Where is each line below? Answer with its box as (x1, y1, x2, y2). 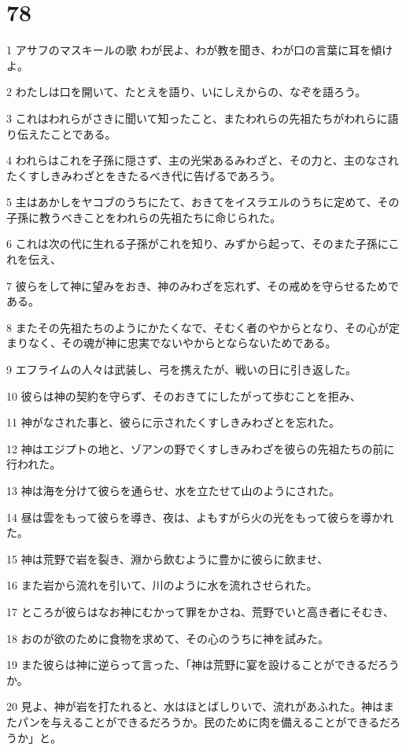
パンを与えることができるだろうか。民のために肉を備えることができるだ (17, 713, 390, 730)
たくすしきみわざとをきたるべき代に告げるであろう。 (6, 167, 282, 183)
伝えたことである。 (17, 125, 116, 142)
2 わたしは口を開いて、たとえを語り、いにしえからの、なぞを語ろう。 (6, 83, 367, 100)
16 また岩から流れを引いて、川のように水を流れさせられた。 (6, 577, 318, 593)
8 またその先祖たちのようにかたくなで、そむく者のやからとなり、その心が (6, 319, 389, 335)
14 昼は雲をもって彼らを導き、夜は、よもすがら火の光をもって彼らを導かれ (6, 508, 394, 525)
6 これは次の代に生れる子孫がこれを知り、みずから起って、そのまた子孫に (6, 235, 389, 252)
